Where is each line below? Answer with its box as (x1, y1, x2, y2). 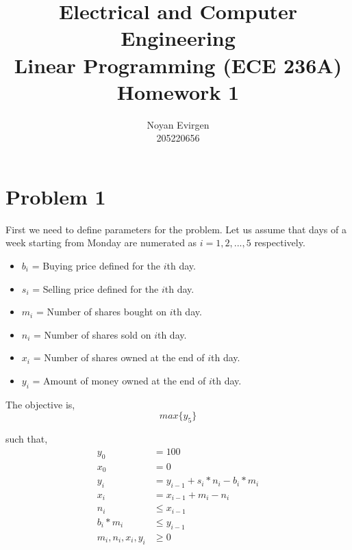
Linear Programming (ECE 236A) (14, 51, 342, 79)
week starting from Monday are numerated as (5, 235, 197, 250)
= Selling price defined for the (32, 281, 159, 296)
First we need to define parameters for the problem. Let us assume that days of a (5, 222, 347, 236)
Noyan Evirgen (147, 117, 210, 131)
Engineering (121, 24, 236, 52)
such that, (5, 432, 48, 446)
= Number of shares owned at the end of (33, 350, 205, 365)
